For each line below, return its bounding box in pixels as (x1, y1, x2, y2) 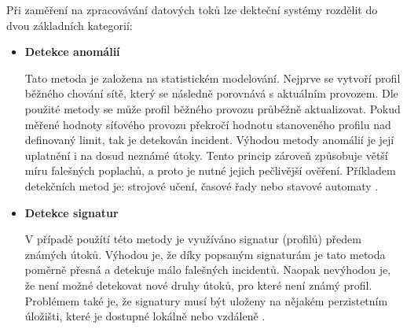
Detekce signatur (24, 204, 119, 220)
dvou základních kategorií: (6, 17, 133, 33)
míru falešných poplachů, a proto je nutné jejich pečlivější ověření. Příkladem (24, 162, 396, 179)
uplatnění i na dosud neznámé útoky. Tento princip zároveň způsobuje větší (24, 146, 388, 163)
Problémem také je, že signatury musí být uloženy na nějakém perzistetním (24, 292, 388, 309)
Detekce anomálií (24, 43, 120, 60)
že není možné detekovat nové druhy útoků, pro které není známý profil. (24, 276, 372, 293)
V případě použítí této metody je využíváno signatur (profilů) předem (24, 231, 361, 247)
